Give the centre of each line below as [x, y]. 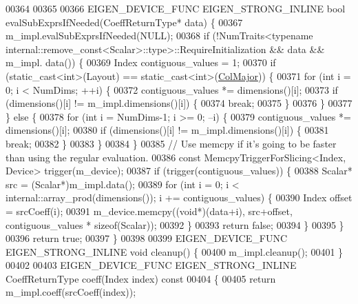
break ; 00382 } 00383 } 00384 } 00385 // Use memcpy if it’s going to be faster [171, 143]
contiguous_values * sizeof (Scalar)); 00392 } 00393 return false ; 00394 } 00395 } [175, 224]
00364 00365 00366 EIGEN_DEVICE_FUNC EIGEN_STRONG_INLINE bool [176, 8]
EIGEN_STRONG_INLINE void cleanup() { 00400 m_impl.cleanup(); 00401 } [175, 251]
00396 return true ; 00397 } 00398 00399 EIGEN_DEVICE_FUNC [146, 238]
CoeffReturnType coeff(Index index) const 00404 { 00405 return [141, 278]
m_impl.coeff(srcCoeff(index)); [71, 292]
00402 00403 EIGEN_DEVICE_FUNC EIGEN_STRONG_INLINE [151, 265]
